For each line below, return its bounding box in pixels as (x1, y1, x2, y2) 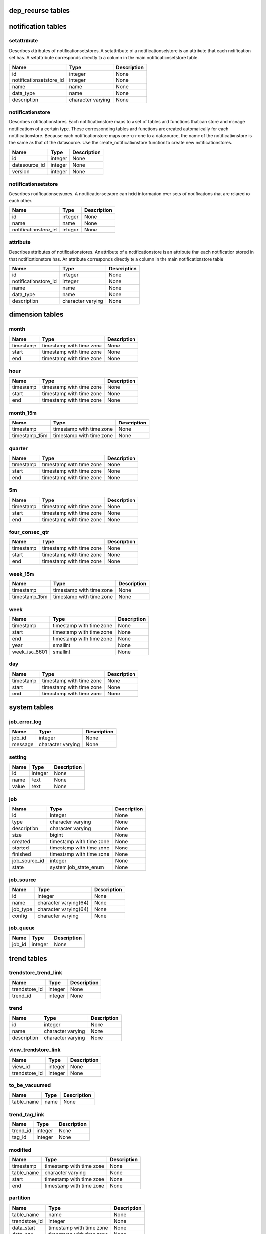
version (12, 168, 30, 175)
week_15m (9, 570, 34, 577)
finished (12, 850, 31, 857)
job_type (12, 906, 32, 913)
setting (9, 753, 27, 760)
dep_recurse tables (9, 6, 70, 15)
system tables (9, 703, 54, 712)
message (12, 741, 34, 748)
